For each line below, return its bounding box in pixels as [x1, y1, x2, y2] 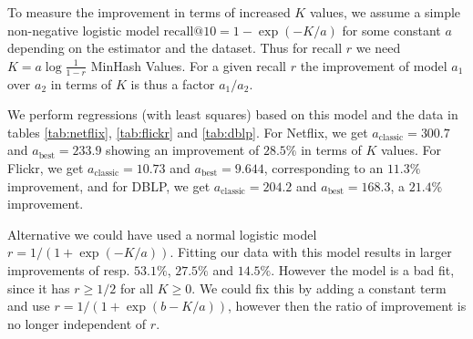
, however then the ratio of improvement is [228, 296, 467, 315]
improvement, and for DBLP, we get [7, 176, 211, 195]
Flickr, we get [7, 158, 84, 177]
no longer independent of [7, 313, 147, 333]
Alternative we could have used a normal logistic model [7, 224, 317, 243]
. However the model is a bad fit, [271, 260, 455, 279]
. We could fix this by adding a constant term [191, 278, 447, 297]
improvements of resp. [7, 260, 130, 279]
